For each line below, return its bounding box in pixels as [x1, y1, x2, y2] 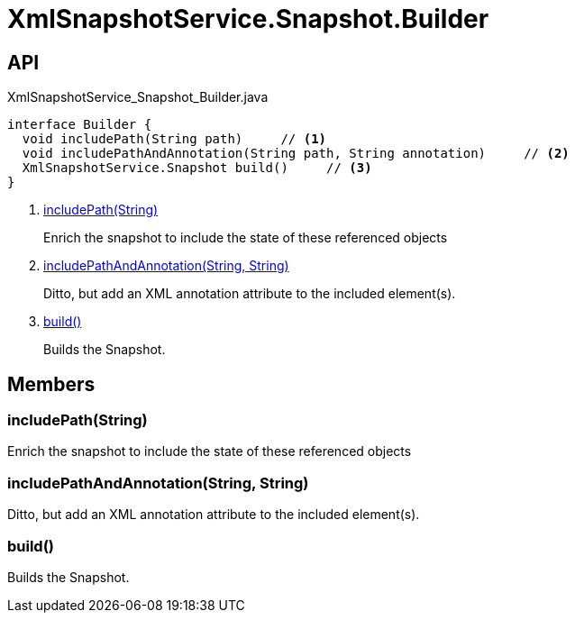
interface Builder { [7, 117, 152, 132]
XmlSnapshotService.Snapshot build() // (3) [22, 160, 372, 176]
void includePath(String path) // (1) [22, 132, 327, 147]
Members [7, 372, 96, 396]
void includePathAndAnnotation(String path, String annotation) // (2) [22, 146, 570, 161]
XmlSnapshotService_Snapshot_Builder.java [7, 89, 269, 105]
